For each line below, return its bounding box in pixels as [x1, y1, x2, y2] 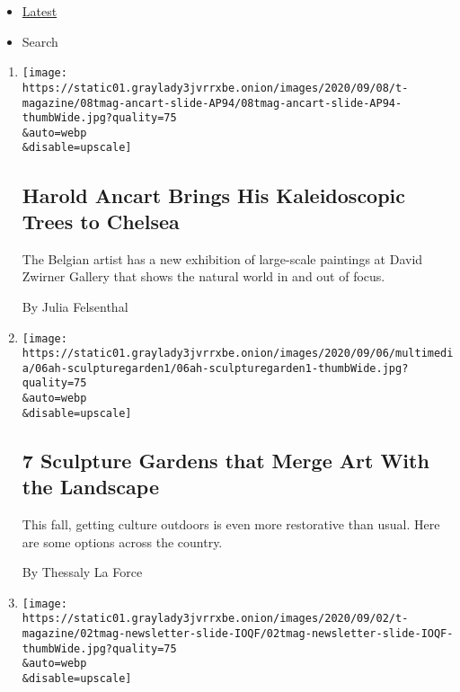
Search [22, 31, 58, 50]
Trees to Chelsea [22, 207, 180, 235]
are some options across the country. [22, 532, 223, 551]
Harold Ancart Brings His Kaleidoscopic [22, 181, 406, 208]
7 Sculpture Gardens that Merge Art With [22, 446, 429, 474]
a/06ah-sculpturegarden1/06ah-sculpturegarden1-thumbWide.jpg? [22, 361, 409, 375]
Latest [22, 2, 57, 20]
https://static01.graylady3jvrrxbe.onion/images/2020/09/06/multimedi [22, 347, 454, 360]
